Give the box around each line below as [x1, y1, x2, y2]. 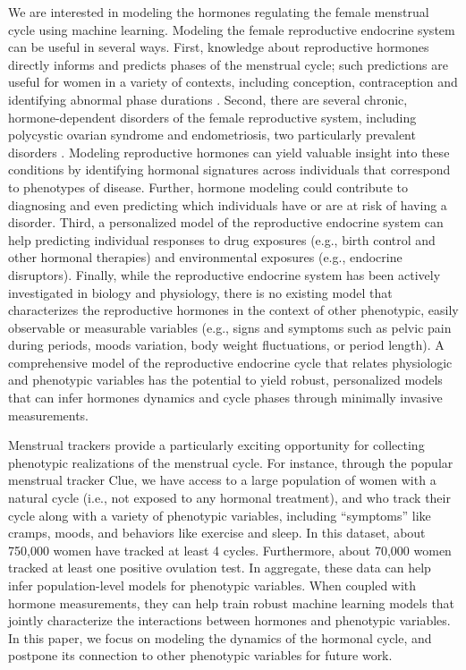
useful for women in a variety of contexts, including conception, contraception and [8, 72, 458, 91]
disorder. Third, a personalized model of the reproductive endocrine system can [8, 213, 444, 232]
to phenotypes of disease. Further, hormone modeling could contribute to [8, 177, 409, 196]
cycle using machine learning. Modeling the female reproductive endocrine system [8, 20, 455, 38]
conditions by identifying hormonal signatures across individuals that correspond [8, 160, 451, 179]
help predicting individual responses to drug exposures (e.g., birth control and [8, 230, 436, 249]
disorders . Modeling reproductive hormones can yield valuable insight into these [8, 142, 450, 161]
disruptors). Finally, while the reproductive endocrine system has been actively [8, 265, 441, 284]
